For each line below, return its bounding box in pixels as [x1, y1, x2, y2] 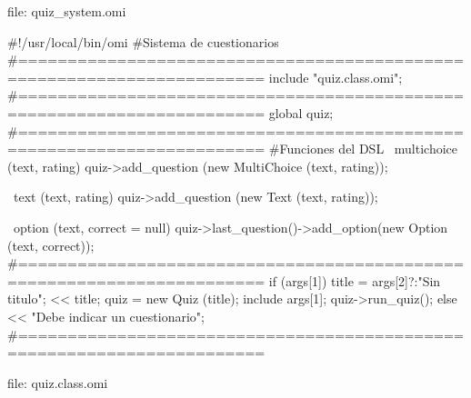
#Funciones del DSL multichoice [268, 139, 458, 158]
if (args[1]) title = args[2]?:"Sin [268, 271, 441, 290]
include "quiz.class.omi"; [268, 67, 403, 86]
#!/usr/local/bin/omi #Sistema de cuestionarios [7, 32, 279, 51]
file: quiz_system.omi [7, 2, 126, 20]
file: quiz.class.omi [7, 373, 108, 392]
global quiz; [268, 103, 334, 122]
